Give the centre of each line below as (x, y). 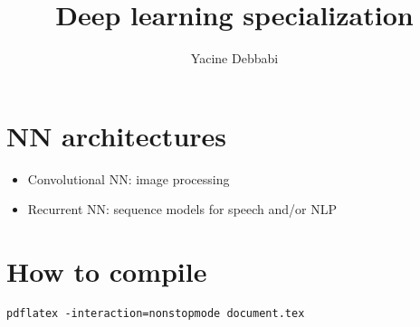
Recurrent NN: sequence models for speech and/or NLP (182, 209)
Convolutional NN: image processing (129, 178)
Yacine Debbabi (234, 58)
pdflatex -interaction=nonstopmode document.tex (156, 313)
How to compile (107, 271)
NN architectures (117, 135)
